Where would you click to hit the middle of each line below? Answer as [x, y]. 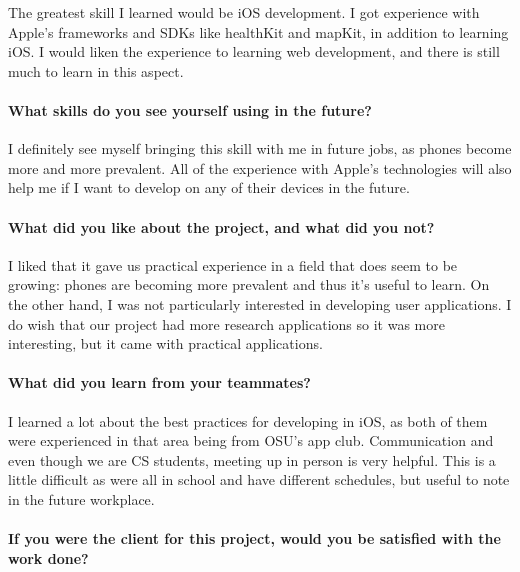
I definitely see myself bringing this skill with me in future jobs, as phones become [260, 148]
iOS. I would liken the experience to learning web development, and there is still [254, 51]
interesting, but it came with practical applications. [165, 343]
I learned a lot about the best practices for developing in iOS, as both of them [248, 420]
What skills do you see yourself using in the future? [190, 109]
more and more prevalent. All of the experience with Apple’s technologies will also [260, 167]
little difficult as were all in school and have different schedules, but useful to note [259, 479]
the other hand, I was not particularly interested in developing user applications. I [260, 303]
